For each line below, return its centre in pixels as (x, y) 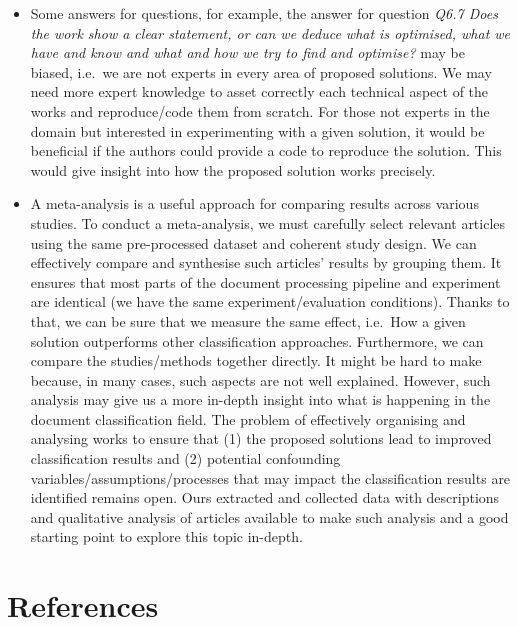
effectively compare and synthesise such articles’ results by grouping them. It (266, 262)
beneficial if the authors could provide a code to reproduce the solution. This (266, 150)
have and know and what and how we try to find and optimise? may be (247, 52)
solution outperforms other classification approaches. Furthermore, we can (257, 340)
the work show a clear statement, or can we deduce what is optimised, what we (270, 32)
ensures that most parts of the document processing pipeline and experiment (265, 281)
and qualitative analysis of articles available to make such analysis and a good (269, 516)
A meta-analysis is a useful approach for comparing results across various (254, 203)
